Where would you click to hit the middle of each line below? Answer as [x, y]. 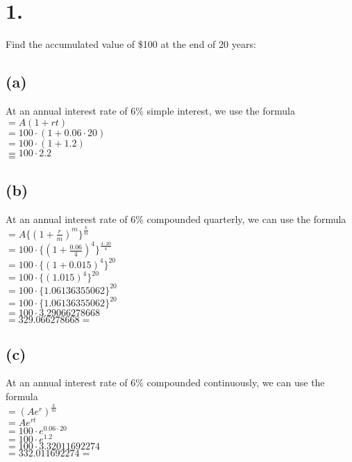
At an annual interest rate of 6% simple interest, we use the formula [150, 110]
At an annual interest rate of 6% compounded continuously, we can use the [165, 382]
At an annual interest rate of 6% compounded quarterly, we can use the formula [176, 218]
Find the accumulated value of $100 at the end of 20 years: [131, 44]
